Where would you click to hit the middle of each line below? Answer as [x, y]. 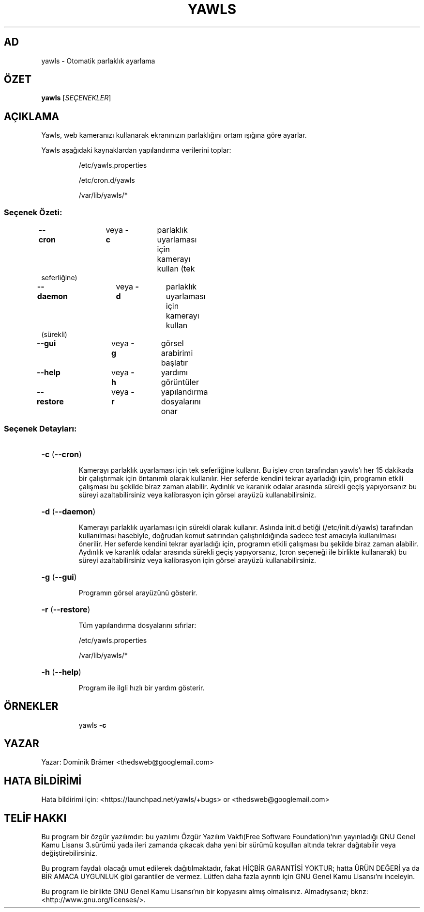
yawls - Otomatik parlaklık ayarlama [98, 61]
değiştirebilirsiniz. [69, 853]
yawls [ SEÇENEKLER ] [76, 98]
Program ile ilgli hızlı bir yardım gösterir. [142, 688]
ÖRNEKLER [31, 706]
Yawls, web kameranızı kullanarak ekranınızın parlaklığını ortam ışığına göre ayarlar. [174, 135]
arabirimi [177, 353]
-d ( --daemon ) [68, 511]
